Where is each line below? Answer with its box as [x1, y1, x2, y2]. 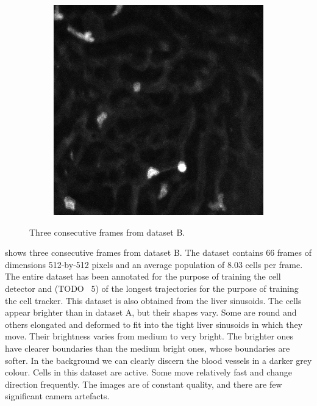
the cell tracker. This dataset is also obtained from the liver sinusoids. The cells [5, 294, 302, 306]
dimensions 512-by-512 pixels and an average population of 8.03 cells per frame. [5, 258, 303, 270]
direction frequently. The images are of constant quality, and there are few [5, 377, 282, 390]
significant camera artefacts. [5, 390, 110, 402]
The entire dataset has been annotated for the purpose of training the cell [5, 270, 281, 283]
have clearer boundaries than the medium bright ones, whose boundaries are [5, 341, 290, 354]
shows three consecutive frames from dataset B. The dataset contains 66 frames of [5, 246, 312, 259]
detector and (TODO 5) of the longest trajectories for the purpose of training [5, 281, 299, 294]
